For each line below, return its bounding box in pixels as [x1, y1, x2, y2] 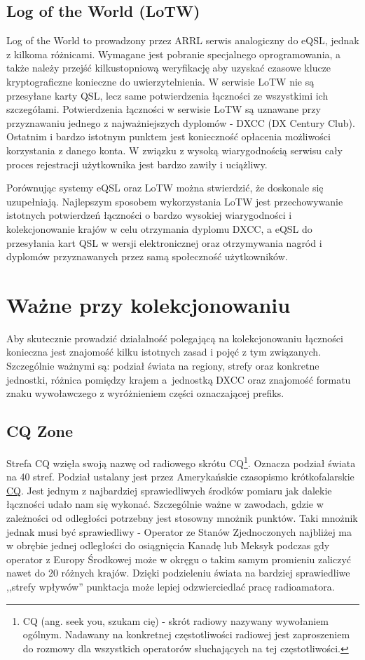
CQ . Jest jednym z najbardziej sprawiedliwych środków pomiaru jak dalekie [6, 483, 332, 497]
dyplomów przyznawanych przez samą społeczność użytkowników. [6, 249, 288, 264]
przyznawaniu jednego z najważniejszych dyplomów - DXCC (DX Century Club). [6, 115, 355, 130]
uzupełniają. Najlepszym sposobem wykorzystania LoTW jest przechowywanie [6, 194, 343, 208]
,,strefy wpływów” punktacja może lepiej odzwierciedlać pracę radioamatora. [6, 579, 335, 593]
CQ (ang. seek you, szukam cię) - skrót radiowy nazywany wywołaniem [22, 613, 329, 628]
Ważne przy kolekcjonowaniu [6, 290, 291, 318]
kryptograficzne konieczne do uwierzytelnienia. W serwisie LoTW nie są [6, 74, 315, 88]
